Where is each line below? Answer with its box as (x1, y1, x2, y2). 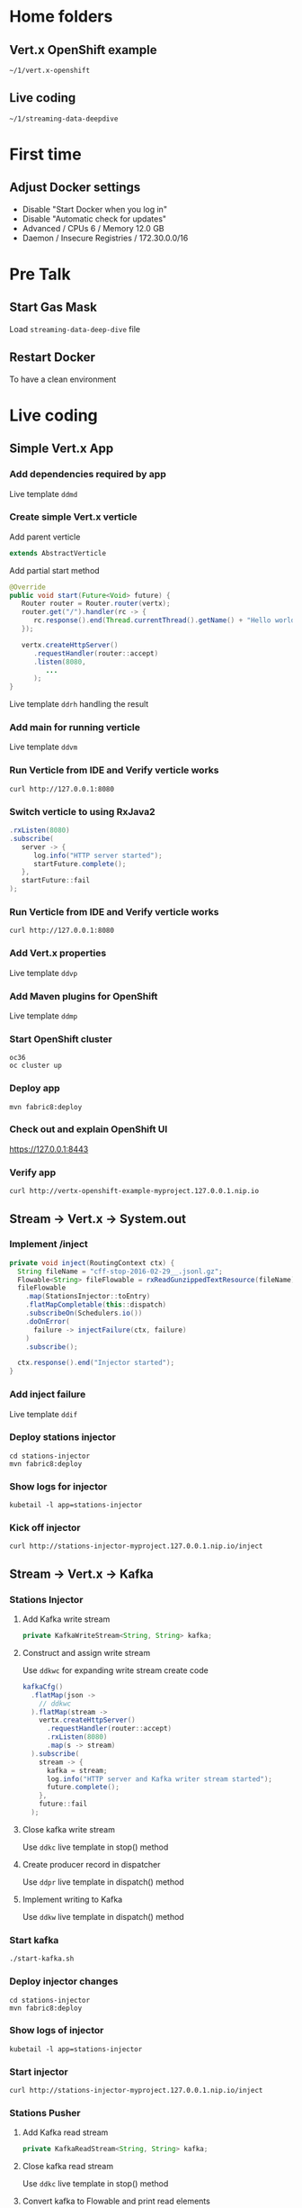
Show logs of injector (9, 2024, 104, 2037)
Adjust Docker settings (9, 180, 141, 195)
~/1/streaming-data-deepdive (9, 114, 119, 123)
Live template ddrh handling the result (9, 699, 149, 710)
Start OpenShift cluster (9, 1033, 112, 1045)
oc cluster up (9, 1061, 63, 1071)
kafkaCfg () (22, 1682, 64, 1691)
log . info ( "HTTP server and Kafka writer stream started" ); (46, 1774, 272, 1784)
